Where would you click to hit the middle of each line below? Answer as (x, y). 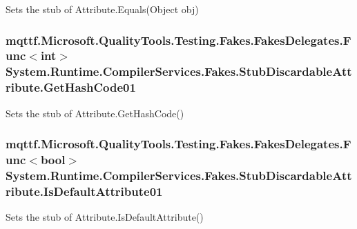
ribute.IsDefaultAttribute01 (84, 191)
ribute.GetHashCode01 (71, 87)
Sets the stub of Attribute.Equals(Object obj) (102, 9)
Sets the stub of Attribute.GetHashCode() (95, 113)
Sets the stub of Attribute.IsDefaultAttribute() (105, 217)
